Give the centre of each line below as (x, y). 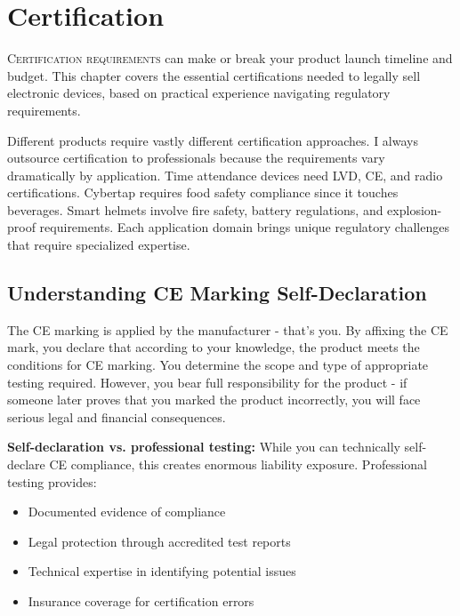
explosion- (415, 209)
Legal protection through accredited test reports (159, 541)
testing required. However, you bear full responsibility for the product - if (207, 382)
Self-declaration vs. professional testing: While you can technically (204, 447)
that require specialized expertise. (99, 245)
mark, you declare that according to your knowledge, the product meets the (214, 347)
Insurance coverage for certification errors (141, 600)
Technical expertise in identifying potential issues (162, 571)
